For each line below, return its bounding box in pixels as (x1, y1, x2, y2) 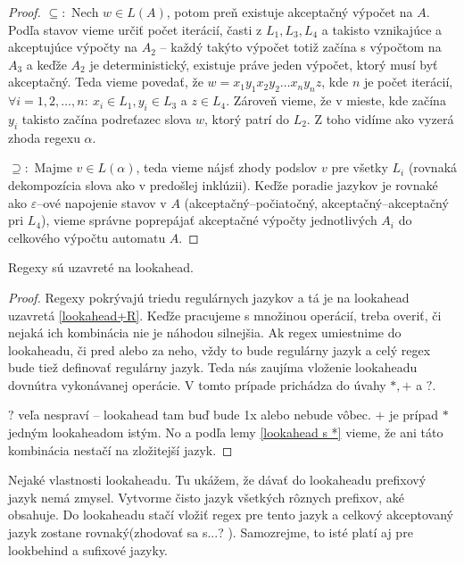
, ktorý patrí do (203, 109, 289, 128)
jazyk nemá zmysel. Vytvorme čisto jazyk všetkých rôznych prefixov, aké (8, 487, 405, 506)
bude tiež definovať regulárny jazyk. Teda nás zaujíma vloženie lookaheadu (8, 358, 418, 377)
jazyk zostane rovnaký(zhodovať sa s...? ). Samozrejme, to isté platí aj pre (8, 523, 413, 542)
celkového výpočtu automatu (8, 228, 166, 246)
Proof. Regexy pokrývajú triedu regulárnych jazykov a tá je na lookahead (8, 287, 410, 306)
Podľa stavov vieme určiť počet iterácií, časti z (8, 20, 262, 38)
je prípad (389, 405, 439, 424)
